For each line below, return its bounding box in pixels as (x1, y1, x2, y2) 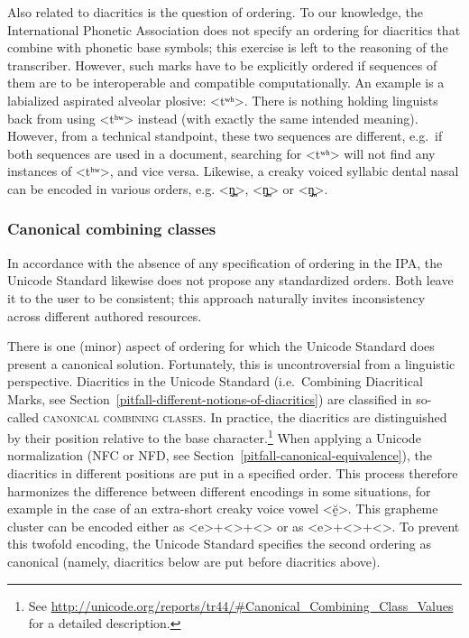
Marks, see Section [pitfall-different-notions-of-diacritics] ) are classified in (7, 389, 412, 408)
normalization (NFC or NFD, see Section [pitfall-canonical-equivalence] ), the (7, 446, 432, 465)
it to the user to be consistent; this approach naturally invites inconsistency (7, 288, 426, 307)
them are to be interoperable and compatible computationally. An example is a (7, 73, 445, 92)
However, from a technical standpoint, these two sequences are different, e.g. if (7, 126, 443, 145)
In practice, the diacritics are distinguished (210, 407, 447, 426)
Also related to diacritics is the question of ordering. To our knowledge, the (7, 3, 423, 21)
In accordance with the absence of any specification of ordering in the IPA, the (7, 253, 443, 272)
